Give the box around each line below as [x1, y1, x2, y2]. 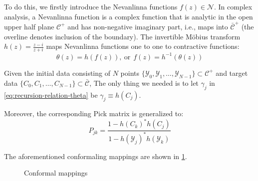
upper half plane [4, 21, 54, 31]
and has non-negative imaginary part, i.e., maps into [67, 21, 228, 31]
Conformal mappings [24, 168, 88, 178]
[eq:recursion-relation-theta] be [4, 89, 98, 100]
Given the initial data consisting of [4, 67, 110, 78]
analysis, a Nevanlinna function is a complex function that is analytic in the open [4, 11, 253, 21]
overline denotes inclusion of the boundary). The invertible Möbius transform [4, 31, 241, 41]
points [120, 67, 140, 78]
